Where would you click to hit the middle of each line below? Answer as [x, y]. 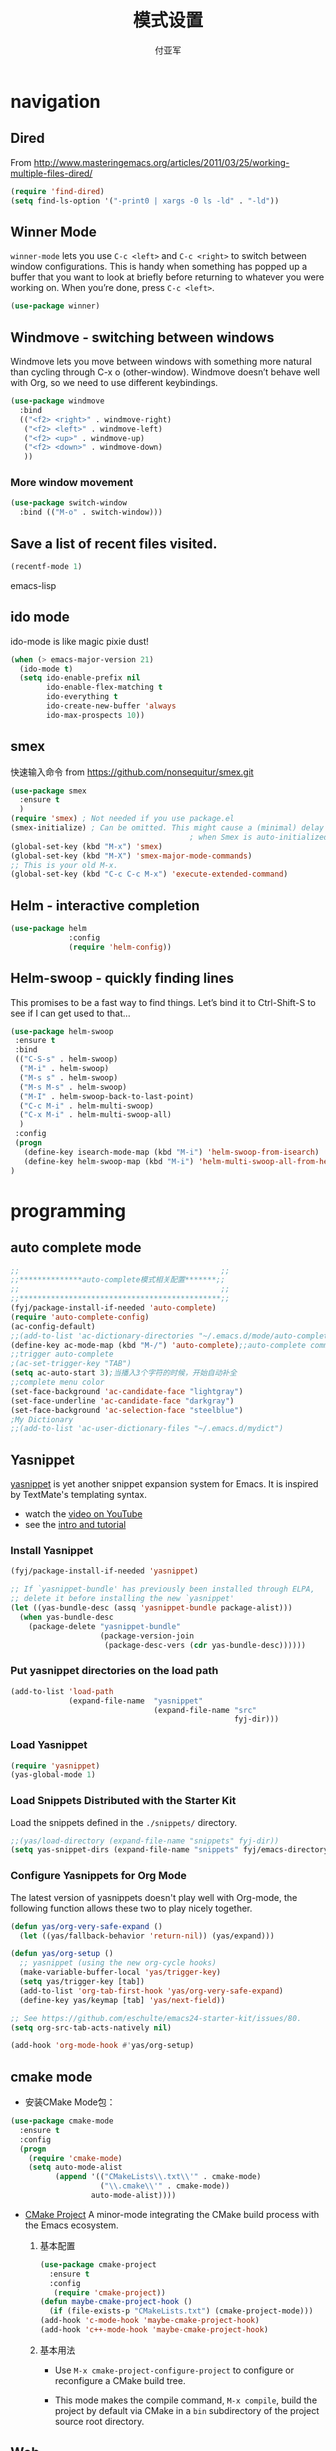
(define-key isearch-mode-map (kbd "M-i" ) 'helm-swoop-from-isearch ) [171, 1152]
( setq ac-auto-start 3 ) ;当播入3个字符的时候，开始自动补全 [124, 1373]
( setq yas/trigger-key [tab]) [82, 1982]
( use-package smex [48, 791]
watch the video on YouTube [83, 1514]
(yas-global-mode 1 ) [53, 1775]
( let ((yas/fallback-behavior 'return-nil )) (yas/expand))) [147, 1936]
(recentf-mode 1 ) [46, 566]
